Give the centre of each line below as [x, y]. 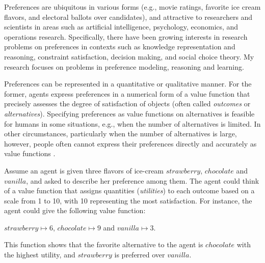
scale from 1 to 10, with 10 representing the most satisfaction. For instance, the [128, 200]
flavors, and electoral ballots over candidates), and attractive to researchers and [128, 17]
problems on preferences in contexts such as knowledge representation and [120, 47]
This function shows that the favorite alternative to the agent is [104, 244]
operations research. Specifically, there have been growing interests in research [126, 36]
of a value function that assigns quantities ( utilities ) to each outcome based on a [129, 191]
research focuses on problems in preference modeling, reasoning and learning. [124, 66]
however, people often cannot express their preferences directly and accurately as [130, 143]
